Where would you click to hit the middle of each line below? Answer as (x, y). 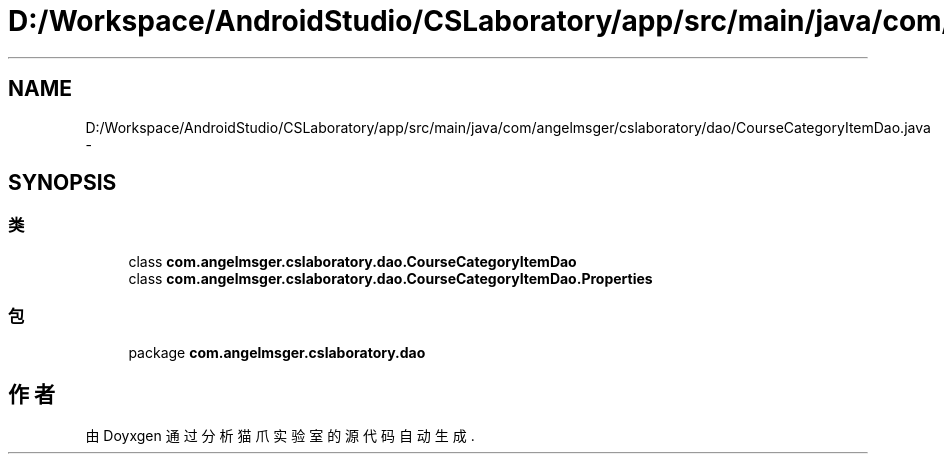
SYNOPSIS (62, 183)
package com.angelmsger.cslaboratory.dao (277, 352)
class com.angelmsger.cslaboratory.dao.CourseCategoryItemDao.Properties (390, 278)
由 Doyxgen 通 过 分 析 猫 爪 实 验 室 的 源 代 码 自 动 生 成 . (280, 436)
